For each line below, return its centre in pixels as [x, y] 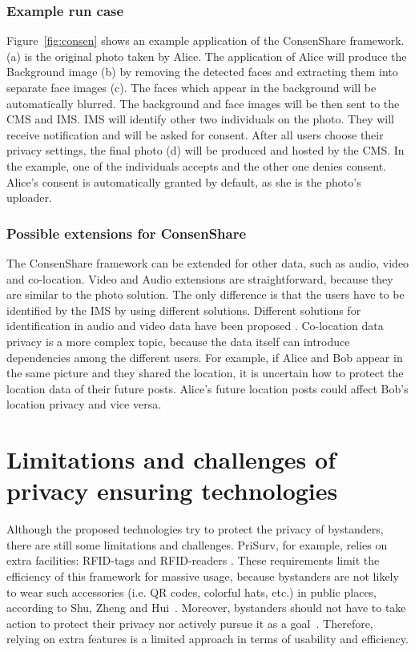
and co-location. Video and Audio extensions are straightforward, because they [200, 278]
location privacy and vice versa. [84, 404]
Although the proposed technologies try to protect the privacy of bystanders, [195, 529]
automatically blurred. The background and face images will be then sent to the [203, 103]
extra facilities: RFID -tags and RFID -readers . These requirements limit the [193, 560]
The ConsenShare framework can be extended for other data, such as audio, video [208, 262]
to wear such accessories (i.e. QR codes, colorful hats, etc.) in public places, [192, 592]
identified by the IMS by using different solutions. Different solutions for [184, 310]
